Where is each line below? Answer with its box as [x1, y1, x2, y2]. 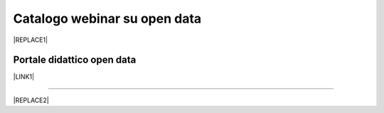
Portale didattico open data [13, 54, 137, 66]
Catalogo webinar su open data [13, 11, 202, 26]
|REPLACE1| [13, 36, 48, 44]
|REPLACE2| [13, 96, 49, 104]
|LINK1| [13, 72, 35, 81]
